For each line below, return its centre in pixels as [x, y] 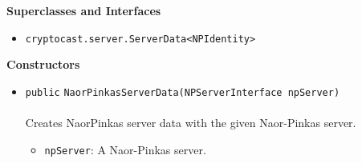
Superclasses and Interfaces [84, 10]
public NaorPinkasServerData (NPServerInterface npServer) [183, 92]
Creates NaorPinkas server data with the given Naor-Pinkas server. [191, 123]
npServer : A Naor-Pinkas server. [125, 149]
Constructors [43, 64]
